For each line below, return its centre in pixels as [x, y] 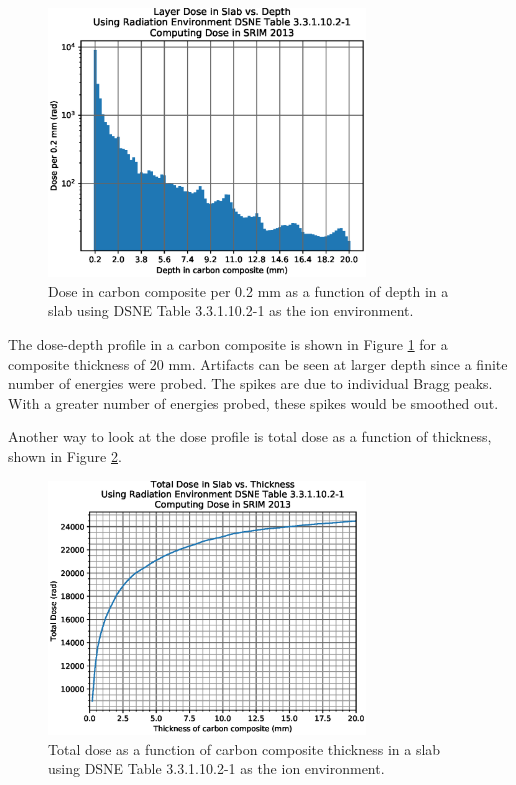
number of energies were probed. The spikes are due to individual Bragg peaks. [250, 383]
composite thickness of [77, 363]
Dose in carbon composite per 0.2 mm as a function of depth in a [248, 290]
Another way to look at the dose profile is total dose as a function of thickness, [250, 436]
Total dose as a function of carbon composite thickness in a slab [244, 748]
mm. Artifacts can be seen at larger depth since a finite [338, 363]
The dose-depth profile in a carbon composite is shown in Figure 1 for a [228, 344]
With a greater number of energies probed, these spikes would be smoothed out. [253, 402]
